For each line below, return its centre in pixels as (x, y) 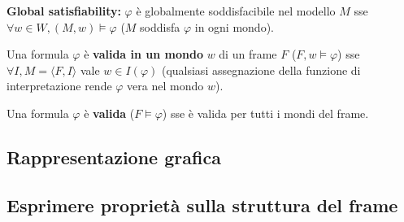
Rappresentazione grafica (114, 157)
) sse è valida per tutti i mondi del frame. (265, 113)
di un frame (248, 54)
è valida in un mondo (143, 54)
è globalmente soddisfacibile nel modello (236, 11)
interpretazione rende (59, 86)
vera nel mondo (165, 86)
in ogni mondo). (234, 26)
